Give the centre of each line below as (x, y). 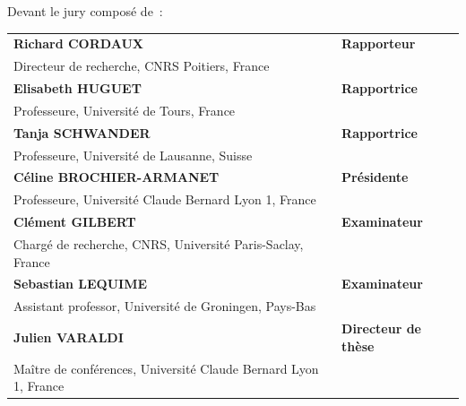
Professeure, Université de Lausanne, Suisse (133, 155)
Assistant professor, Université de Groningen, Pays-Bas (165, 306)
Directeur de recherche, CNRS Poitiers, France (142, 66)
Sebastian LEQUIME (81, 284)
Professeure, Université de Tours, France (125, 110)
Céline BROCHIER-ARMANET (116, 177)
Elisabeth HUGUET (78, 88)
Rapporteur (379, 43)
